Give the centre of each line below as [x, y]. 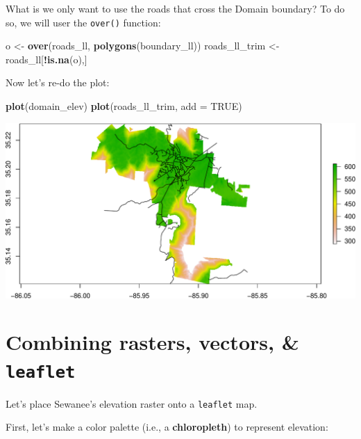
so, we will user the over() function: [83, 22]
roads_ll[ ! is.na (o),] [47, 59]
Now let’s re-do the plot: [58, 82]
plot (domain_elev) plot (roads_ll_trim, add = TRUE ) [124, 106]
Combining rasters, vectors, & [152, 342]
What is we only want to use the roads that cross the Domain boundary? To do [175, 8]
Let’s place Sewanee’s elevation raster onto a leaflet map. [132, 403]
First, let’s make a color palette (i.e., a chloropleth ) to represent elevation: [167, 427]
